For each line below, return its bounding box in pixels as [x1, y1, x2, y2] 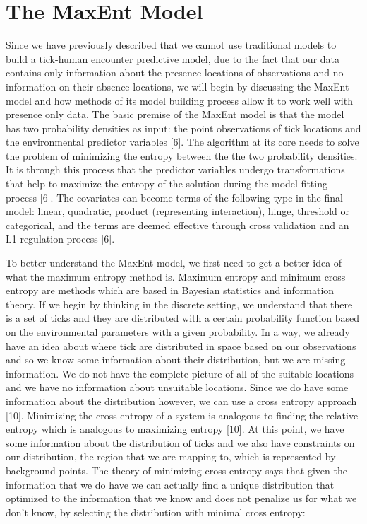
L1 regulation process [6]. [6, 231, 115, 246]
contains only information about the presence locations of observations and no [6, 65, 344, 80]
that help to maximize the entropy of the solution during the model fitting [6, 176, 327, 191]
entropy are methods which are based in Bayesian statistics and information [6, 283, 335, 298]
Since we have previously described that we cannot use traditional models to [6, 37, 337, 52]
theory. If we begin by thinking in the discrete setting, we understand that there [6, 296, 353, 311]
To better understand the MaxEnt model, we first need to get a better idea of [6, 255, 342, 270]
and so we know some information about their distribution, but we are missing [6, 352, 346, 367]
